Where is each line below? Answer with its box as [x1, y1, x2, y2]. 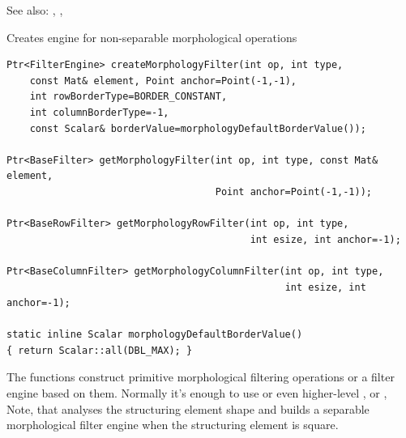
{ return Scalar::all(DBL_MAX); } [6, 344, 193, 356]
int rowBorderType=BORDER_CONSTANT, [29, 91, 228, 103]
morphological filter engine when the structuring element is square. [6, 416, 339, 433]
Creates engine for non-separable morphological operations [6, 28, 297, 45]
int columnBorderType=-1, [29, 106, 169, 118]
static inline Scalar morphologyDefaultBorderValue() [6, 329, 303, 341]
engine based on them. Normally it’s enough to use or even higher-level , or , [6, 385, 387, 402]
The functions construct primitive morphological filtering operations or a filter [6, 368, 395, 385]
